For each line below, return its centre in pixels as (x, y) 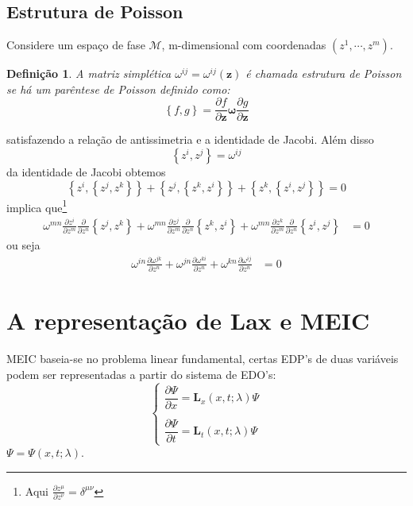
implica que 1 (37, 206)
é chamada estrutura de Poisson (324, 73)
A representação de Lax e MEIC (188, 321)
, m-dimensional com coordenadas (244, 45)
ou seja (23, 244)
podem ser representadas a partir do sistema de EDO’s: (141, 374)
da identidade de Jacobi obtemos (86, 172)
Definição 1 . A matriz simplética (89, 73)
